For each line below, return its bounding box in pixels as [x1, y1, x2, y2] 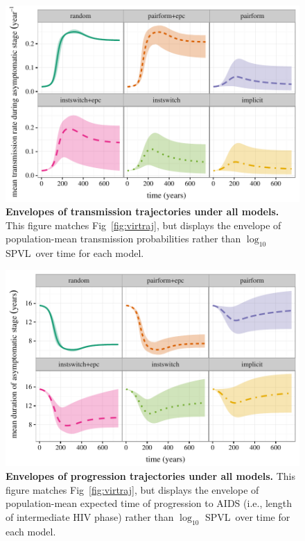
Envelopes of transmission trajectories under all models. [6, 204, 279, 219]
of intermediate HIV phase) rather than [6, 509, 174, 524]
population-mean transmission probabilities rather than [6, 231, 241, 246]
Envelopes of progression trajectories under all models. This [6, 469, 296, 483]
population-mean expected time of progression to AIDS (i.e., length [6, 496, 293, 510]
